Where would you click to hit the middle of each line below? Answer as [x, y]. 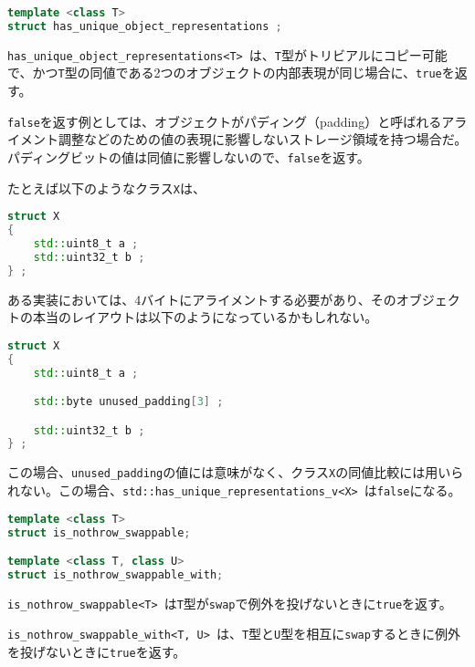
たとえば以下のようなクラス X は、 [106, 188]
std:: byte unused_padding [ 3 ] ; [128, 402]
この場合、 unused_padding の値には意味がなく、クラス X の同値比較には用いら [236, 472]
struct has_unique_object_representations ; [145, 26]
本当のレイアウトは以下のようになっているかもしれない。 [205, 317]
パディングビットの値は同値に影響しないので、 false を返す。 [189, 156]
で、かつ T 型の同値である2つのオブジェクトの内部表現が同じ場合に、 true [225, 73]
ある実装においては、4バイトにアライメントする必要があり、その [202, 299]
